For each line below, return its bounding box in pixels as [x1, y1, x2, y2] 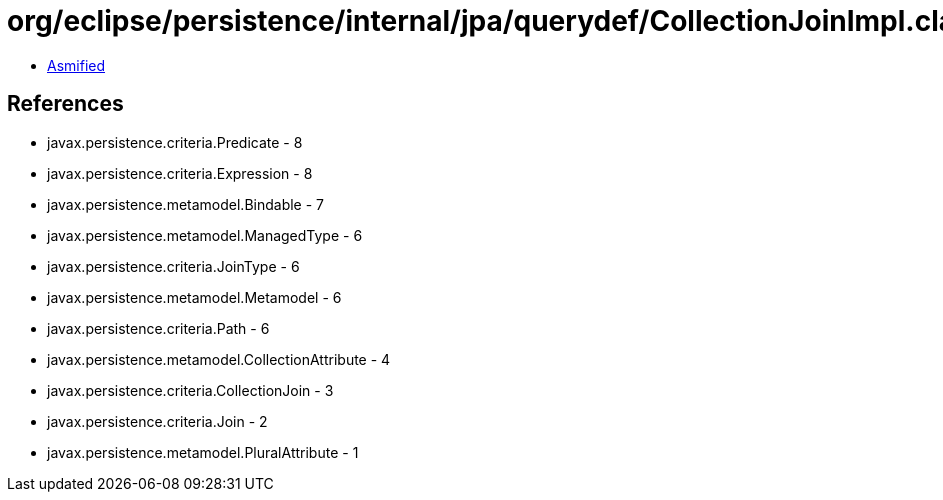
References [7, 91, 124, 117]
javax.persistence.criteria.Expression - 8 [47, 164, 313, 182]
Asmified [47, 56, 106, 74]
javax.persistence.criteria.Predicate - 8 [47, 133, 303, 151]
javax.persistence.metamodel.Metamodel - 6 [47, 288, 342, 306]
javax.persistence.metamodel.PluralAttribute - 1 [47, 443, 359, 461]
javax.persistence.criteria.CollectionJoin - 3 [47, 381, 334, 399]
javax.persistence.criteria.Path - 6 [47, 319, 270, 337]
